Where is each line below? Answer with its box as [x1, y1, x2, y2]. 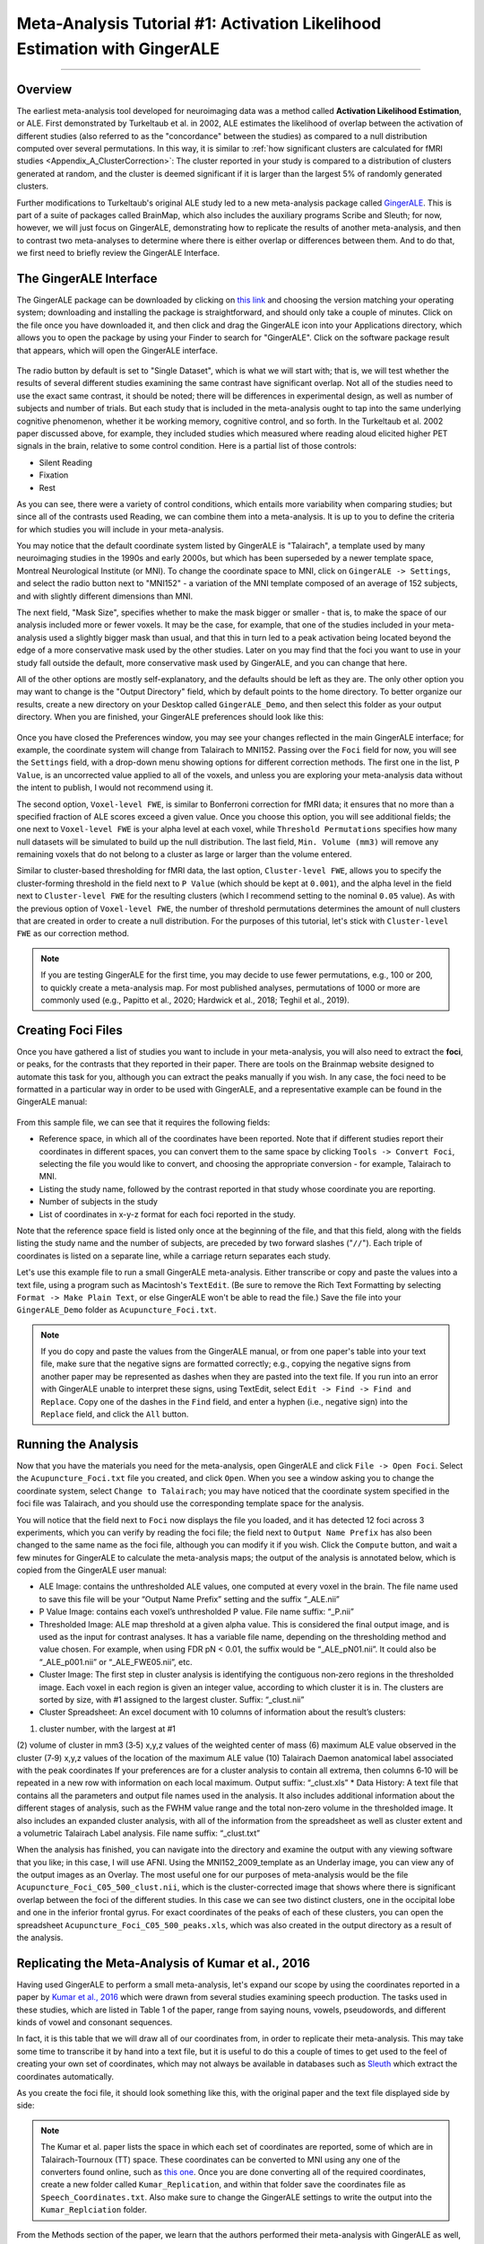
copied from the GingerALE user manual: [16, 1565, 168, 1575]
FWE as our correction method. [16, 928, 130, 939]
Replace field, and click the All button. [40, 1409, 189, 1420]
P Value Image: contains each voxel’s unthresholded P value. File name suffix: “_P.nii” [39, 1607, 354, 1617]
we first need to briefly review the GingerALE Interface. [16, 248, 220, 259]
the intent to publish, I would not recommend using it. [16, 782, 214, 793]
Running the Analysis [16, 1436, 139, 1451]
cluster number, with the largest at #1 [39, 1723, 177, 1734]
